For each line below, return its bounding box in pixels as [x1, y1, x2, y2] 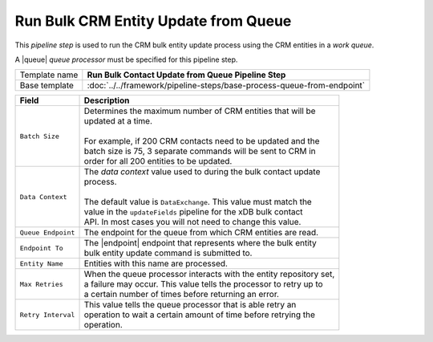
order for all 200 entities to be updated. [83, 156, 233, 167]
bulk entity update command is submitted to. [83, 247, 253, 259]
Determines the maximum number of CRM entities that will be [83, 105, 316, 116]
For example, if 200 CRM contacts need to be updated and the [83, 136, 320, 147]
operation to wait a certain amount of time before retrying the [83, 309, 316, 320]
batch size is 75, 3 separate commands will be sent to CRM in [83, 145, 316, 157]
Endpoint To [19, 243, 63, 252]
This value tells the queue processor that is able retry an [83, 299, 297, 311]
